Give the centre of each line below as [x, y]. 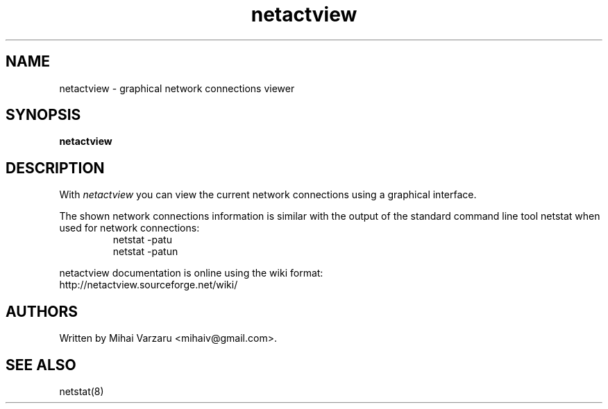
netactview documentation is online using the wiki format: [191, 273]
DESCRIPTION [55, 168]
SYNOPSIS [43, 115]
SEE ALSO [41, 365]
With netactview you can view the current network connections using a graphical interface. [268, 195]
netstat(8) [82, 391]
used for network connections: [129, 228]
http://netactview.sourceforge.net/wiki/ [149, 285]
